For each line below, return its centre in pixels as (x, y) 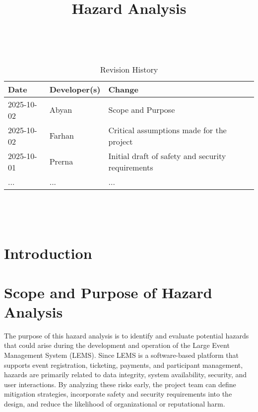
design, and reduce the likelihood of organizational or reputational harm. (115, 404)
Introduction (48, 253)
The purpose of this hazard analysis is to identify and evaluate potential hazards (127, 335)
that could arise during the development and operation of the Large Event (117, 345)
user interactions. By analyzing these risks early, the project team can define (120, 384)
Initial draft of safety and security (167, 156)
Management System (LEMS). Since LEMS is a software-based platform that (121, 355)
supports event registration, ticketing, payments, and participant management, (124, 365)
